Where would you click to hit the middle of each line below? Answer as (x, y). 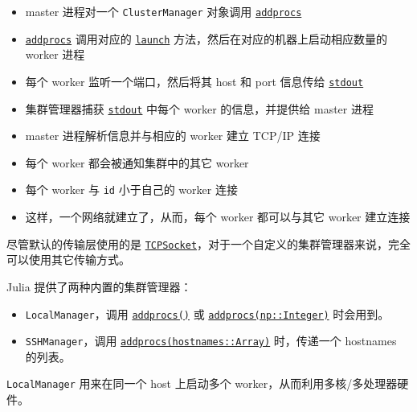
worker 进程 (55, 54)
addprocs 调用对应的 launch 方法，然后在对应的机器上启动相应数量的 (206, 38)
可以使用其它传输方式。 (68, 260)
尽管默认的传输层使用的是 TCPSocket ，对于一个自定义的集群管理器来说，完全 (209, 243)
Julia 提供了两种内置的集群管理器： (99, 286)
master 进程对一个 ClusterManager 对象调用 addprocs (164, 11)
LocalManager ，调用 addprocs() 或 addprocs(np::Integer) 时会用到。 (207, 313)
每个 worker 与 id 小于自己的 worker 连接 (131, 190)
